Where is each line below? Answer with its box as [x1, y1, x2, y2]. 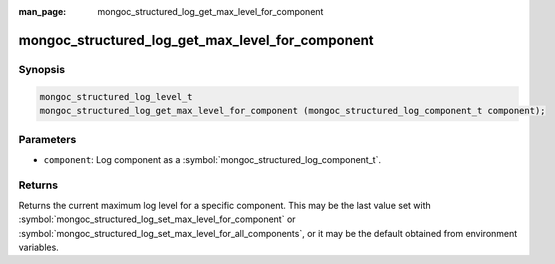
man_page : [18, 6, 67, 17]
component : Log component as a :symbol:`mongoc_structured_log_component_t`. [43, 153, 382, 165]
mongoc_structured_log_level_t [39, 91, 194, 102]
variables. [18, 241, 59, 253]
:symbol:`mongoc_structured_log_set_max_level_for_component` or [18, 213, 296, 225]
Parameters [18, 133, 77, 147]
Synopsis [18, 62, 65, 76]
